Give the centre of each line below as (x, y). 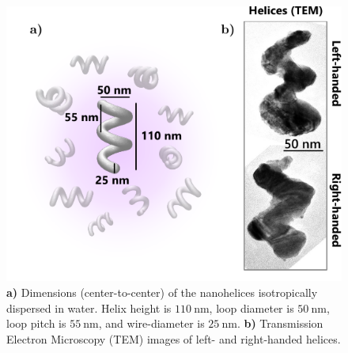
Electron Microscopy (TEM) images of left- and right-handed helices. (174, 338)
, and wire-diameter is (151, 323)
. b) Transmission (280, 323)
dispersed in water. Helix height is (89, 307)
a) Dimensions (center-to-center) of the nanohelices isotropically (162, 292)
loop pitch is (36, 323)
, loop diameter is (252, 307)
